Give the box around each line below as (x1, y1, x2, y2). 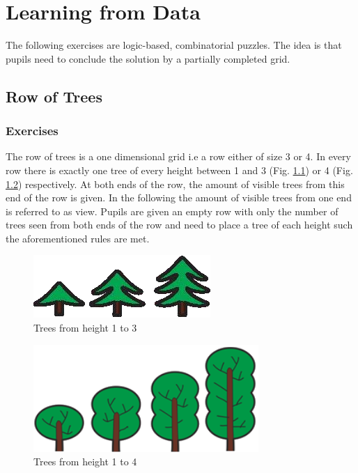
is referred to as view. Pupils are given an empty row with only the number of (6, 203, 338, 218)
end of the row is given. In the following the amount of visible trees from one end (6, 190, 352, 205)
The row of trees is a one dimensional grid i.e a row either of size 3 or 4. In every (6, 149, 351, 164)
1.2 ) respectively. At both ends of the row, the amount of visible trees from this (6, 176, 345, 191)
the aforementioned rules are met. (6, 231, 150, 245)
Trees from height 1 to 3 (33, 320, 137, 335)
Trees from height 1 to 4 (33, 454, 137, 469)
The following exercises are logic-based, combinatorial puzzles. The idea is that (6, 38, 342, 52)
